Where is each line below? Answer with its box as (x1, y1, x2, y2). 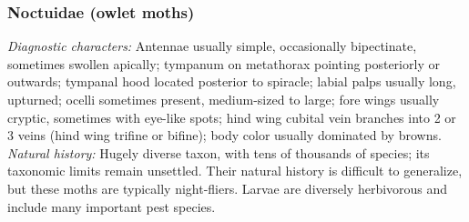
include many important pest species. (7, 197, 216, 216)
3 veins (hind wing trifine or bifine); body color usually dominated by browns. (7, 126, 442, 145)
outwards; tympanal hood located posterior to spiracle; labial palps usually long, (7, 72, 456, 91)
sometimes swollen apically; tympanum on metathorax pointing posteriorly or (7, 54, 440, 73)
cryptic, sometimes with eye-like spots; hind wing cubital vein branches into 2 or (7, 107, 456, 126)
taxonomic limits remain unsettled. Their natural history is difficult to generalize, (7, 161, 463, 180)
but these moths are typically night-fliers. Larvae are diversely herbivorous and (7, 178, 448, 197)
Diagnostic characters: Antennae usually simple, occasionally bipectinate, (7, 36, 417, 55)
